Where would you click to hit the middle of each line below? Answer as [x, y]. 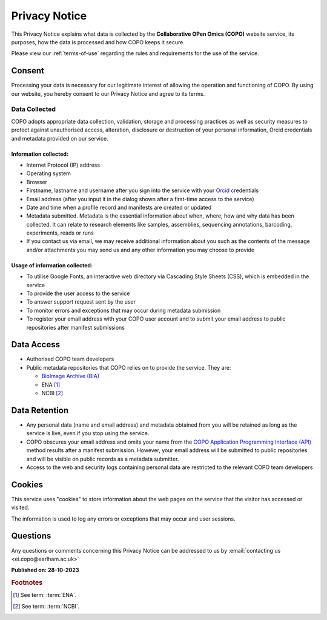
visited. [20, 508]
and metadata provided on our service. [60, 138]
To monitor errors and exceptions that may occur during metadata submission [124, 310]
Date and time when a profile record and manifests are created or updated [119, 207]
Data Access [36, 345]
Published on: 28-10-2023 [45, 570]
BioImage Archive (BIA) [71, 376]
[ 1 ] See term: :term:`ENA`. [45, 595]
